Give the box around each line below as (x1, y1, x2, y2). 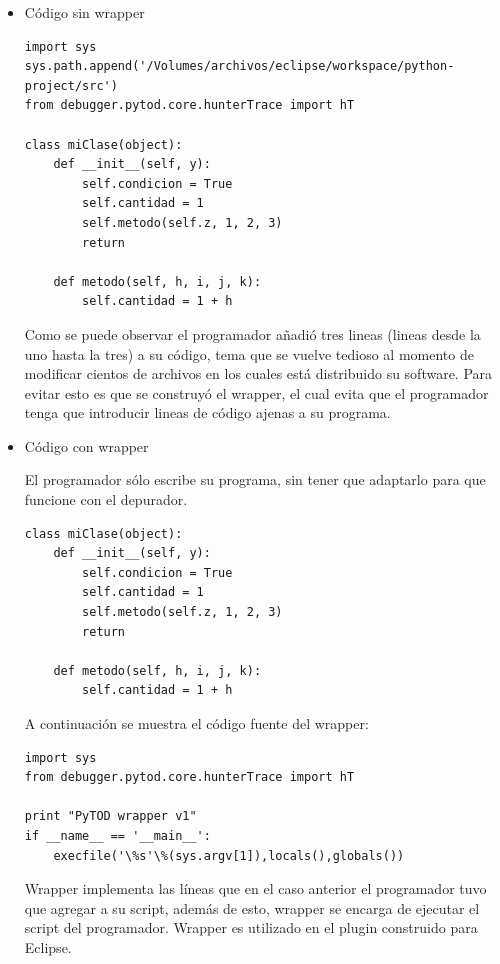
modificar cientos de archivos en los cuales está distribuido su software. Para (24, 363, 493, 384)
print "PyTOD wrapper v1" (24, 809, 197, 824)
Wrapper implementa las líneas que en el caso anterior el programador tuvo (24, 878, 487, 899)
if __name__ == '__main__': (24, 828, 211, 843)
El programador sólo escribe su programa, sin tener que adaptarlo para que (24, 469, 486, 490)
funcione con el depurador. (24, 489, 188, 510)
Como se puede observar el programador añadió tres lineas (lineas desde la (24, 323, 481, 344)
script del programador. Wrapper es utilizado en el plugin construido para (24, 917, 478, 938)
